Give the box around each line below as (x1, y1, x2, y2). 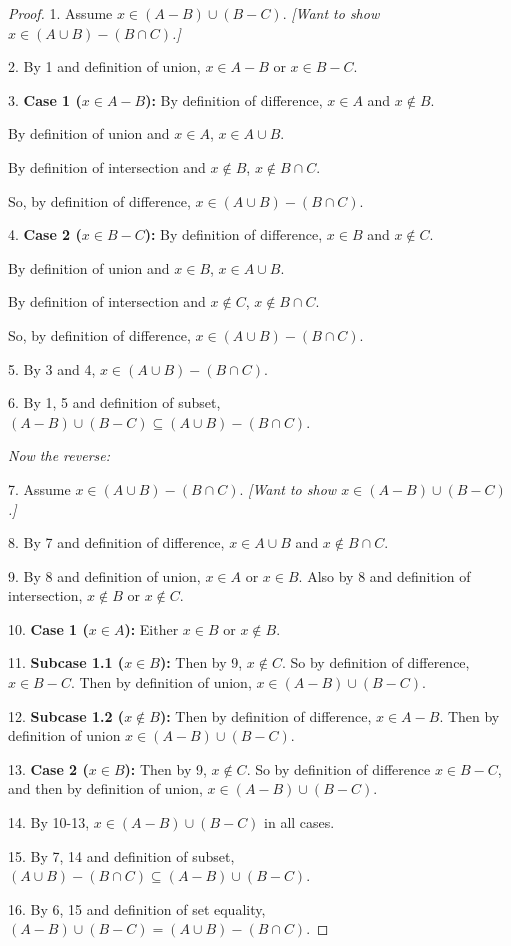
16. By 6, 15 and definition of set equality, (8, 898, 266, 919)
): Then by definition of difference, (159, 705, 372, 726)
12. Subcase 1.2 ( (8, 705, 125, 726)
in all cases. (264, 812, 335, 833)
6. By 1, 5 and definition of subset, (8, 392, 221, 413)
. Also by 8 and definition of (298, 565, 471, 586)
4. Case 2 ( (8, 224, 82, 245)
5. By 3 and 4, (8, 358, 96, 379)
